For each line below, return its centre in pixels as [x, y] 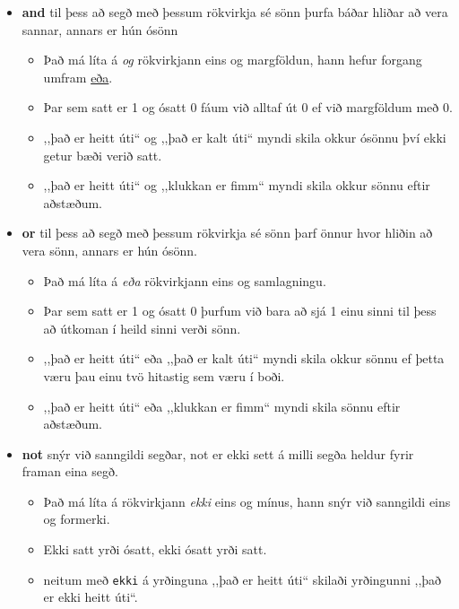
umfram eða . [78, 77]
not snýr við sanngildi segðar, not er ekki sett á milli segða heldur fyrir [218, 453]
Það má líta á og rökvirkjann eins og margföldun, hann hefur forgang [233, 60]
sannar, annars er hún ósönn [100, 29]
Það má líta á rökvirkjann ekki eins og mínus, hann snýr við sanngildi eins [247, 501]
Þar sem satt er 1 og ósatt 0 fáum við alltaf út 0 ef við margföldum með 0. [248, 107]
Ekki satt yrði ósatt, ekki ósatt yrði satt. [155, 549]
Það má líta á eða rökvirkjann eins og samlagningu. [185, 280]
